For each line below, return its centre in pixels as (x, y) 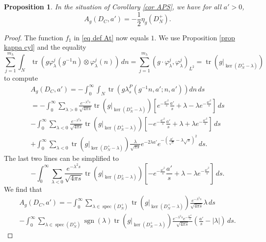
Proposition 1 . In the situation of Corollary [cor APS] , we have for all (113, 6)
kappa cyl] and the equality (45, 47)
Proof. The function (34, 37)
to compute (21, 78)
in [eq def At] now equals (111, 37)
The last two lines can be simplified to (61, 158)
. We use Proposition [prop (195, 37)
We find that (23, 189)
